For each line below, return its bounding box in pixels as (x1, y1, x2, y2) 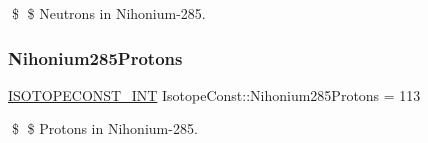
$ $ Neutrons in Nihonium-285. (11, 3, 206, 23)
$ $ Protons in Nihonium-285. (11, 118, 198, 139)
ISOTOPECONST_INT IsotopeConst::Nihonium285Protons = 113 (8, 84, 421, 105)
